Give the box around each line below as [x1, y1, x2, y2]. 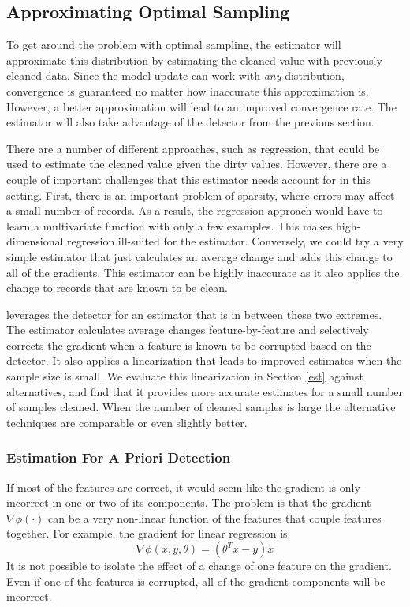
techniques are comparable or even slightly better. [6, 414, 248, 430]
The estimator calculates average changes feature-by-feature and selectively [6, 321, 369, 338]
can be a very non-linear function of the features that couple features [48, 509, 382, 526]
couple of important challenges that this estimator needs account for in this [6, 170, 371, 187]
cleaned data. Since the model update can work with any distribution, [6, 67, 345, 84]
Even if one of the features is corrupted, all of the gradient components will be [6, 572, 386, 589]
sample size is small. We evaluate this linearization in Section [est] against [6, 368, 363, 384]
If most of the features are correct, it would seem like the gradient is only [6, 478, 360, 495]
